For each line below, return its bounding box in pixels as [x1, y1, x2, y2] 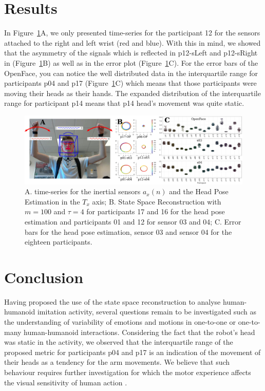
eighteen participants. [25, 236, 92, 247]
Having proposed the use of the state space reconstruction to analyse [4, 296, 221, 307]
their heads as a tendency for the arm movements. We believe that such [4, 357, 230, 367]
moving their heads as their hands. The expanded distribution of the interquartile [4, 87, 261, 98]
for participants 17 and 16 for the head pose [86, 206, 225, 217]
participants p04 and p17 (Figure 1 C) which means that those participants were [4, 78, 257, 88]
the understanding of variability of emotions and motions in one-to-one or [4, 316, 236, 327]
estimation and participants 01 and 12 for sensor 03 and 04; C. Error [25, 216, 241, 227]
